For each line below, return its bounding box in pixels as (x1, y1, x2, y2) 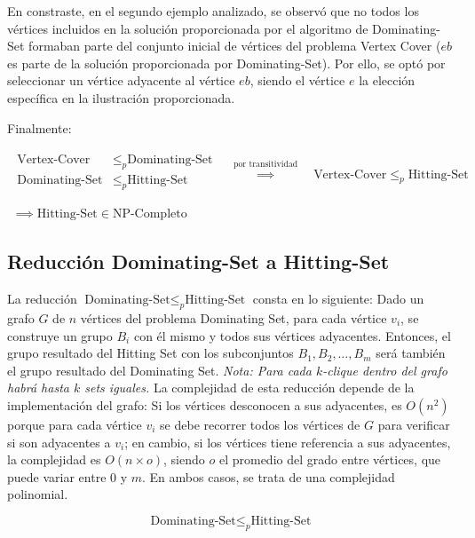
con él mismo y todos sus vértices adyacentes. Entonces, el (133, 326, 451, 344)
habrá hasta (7, 378, 69, 397)
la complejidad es (7, 450, 101, 469)
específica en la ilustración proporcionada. (7, 88, 235, 107)
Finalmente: (7, 118, 72, 137)
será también (376, 344, 446, 362)
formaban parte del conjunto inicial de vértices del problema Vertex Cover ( (28, 36, 441, 55)
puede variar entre (7, 467, 107, 486)
